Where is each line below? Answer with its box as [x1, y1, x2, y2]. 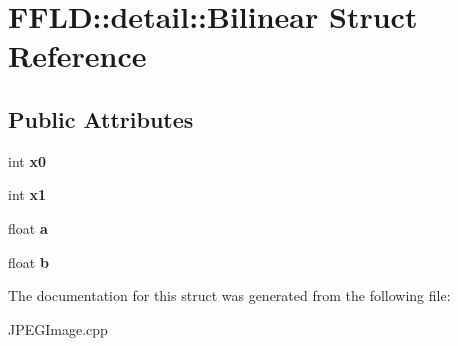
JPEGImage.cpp [8, 318, 108, 339]
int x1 [8, 184, 46, 205]
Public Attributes [8, 103, 194, 134]
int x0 [8, 150, 46, 171]
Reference [8, 35, 147, 76]
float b [8, 251, 49, 272]
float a [8, 217, 48, 238]
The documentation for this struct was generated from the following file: [8, 285, 451, 306]
